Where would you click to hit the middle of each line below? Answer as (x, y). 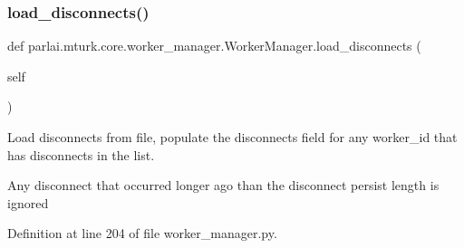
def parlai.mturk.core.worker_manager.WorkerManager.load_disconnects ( (214, 46)
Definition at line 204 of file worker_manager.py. (142, 233)
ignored (28, 202)
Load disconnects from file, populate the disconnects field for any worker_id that (232, 137)
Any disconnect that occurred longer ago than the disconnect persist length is (223, 185)
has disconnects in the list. (81, 154)
